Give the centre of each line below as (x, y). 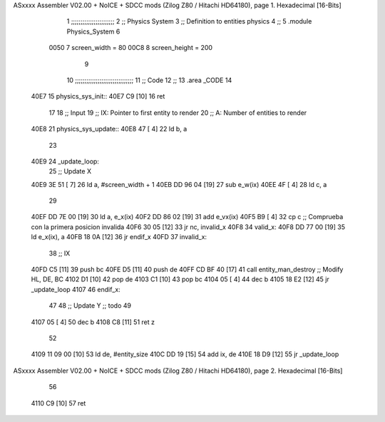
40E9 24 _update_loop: (65, 161)
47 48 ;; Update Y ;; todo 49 (90, 306)
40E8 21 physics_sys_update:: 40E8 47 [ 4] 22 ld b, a (109, 129)
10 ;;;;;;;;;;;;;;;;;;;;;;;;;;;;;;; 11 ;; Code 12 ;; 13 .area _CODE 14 (149, 80)
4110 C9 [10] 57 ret (58, 403)
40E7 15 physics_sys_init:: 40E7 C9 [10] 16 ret (98, 96)
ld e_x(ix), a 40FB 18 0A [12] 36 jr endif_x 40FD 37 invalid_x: (119, 237)
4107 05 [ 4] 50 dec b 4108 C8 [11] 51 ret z (93, 322)
